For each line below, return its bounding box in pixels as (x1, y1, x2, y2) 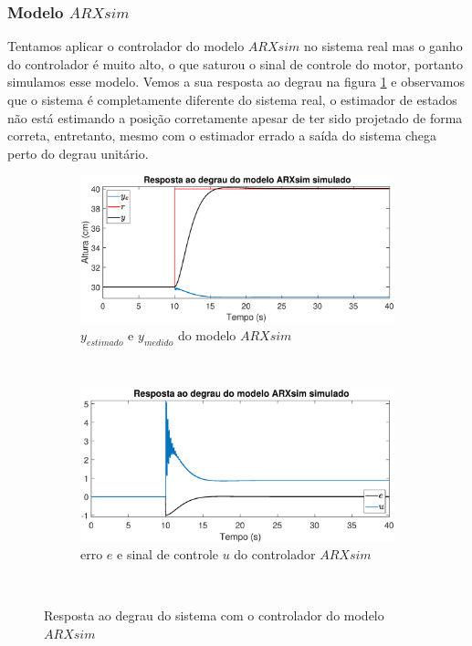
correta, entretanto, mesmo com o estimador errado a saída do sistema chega (7, 126, 436, 145)
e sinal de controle (117, 545, 218, 564)
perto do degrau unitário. (7, 143, 149, 162)
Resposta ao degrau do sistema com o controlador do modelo (44, 606, 384, 625)
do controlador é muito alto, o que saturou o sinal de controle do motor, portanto (7, 54, 463, 73)
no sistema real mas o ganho (303, 36, 463, 56)
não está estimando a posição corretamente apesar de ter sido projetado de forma (7, 108, 463, 127)
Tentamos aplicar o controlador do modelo (7, 36, 245, 56)
